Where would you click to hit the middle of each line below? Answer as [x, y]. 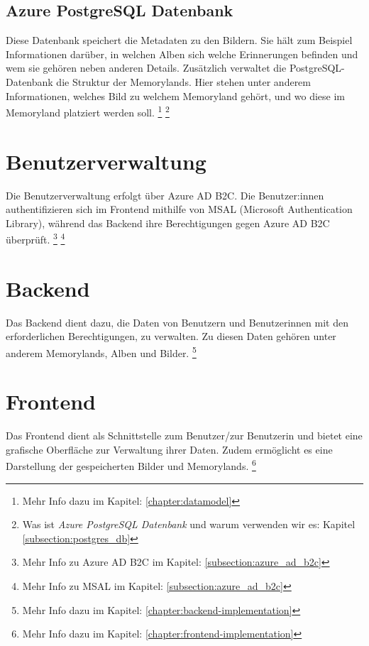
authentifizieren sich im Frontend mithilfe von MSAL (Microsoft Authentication [179, 209]
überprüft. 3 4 [35, 238]
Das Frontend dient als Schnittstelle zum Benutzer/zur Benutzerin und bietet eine [184, 436]
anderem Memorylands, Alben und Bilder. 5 [101, 351]
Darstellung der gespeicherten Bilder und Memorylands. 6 [131, 465]
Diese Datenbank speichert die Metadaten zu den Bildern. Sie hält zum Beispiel [179, 40]
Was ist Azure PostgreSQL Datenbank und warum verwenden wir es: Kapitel [189, 524]
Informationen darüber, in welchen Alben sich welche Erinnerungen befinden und [182, 54]
